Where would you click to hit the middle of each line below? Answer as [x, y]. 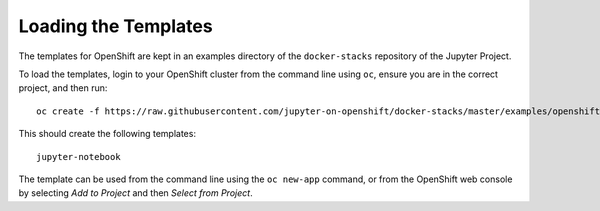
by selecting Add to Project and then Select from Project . [136, 193]
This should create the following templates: [107, 134]
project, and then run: [63, 88]
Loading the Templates [116, 26]
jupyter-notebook [78, 156]
